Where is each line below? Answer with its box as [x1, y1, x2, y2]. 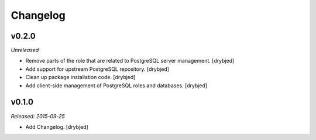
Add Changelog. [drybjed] [25, 123, 89, 130]
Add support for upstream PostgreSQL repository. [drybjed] [25, 65, 170, 73]
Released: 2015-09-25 [11, 112, 66, 119]
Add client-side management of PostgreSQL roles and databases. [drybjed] [25, 82, 208, 89]
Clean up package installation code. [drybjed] [25, 74, 136, 81]
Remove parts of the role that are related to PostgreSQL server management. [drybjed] [25, 57, 235, 64]
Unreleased [11, 47, 39, 54]
